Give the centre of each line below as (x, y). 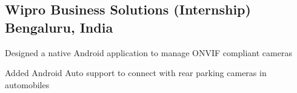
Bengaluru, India (59, 27)
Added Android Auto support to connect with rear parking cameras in (136, 73)
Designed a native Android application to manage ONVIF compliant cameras (148, 52)
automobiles (27, 84)
